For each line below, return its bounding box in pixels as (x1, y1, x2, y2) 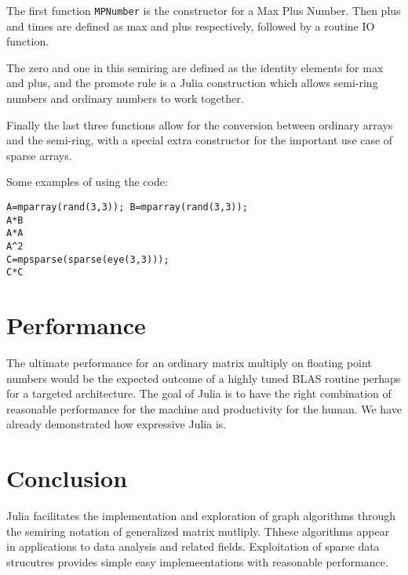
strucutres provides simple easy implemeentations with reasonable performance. (6, 553, 388, 570)
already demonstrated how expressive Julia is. (6, 416, 227, 432)
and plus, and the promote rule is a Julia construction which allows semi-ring (6, 75, 378, 91)
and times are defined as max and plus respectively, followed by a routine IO (6, 17, 375, 34)
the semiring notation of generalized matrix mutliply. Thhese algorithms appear (6, 522, 390, 539)
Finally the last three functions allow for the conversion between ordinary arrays (6, 116, 393, 133)
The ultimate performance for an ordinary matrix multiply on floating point (6, 355, 372, 371)
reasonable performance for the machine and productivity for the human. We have (6, 400, 402, 417)
